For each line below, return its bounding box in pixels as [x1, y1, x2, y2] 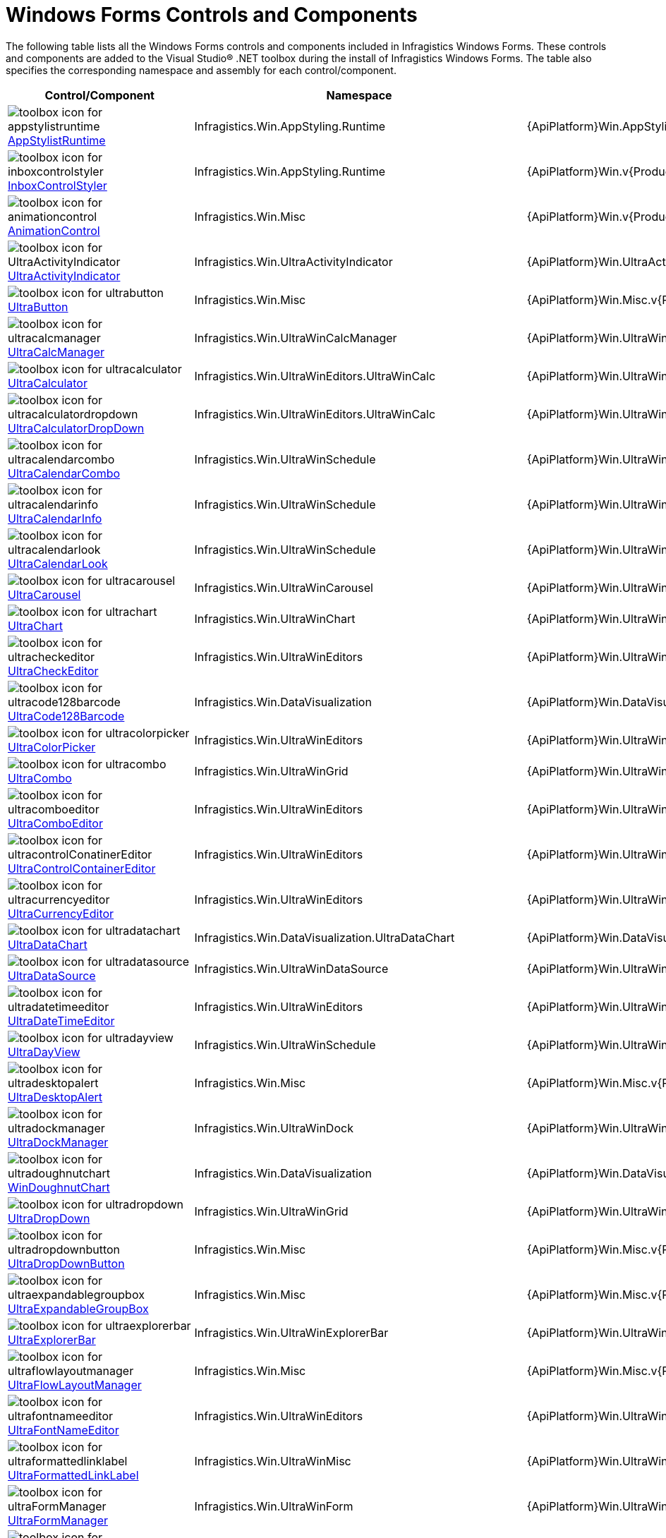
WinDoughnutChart [8, 1180, 110, 1194]
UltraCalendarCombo [8, 466, 121, 480]
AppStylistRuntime [8, 133, 106, 147]
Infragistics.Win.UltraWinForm [194, 1498, 353, 1513]
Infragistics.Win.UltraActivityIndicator [194, 254, 393, 269]
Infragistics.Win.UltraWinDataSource [194, 961, 389, 976]
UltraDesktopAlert [8, 1089, 103, 1104]
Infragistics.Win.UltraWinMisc [194, 1453, 351, 1468]
